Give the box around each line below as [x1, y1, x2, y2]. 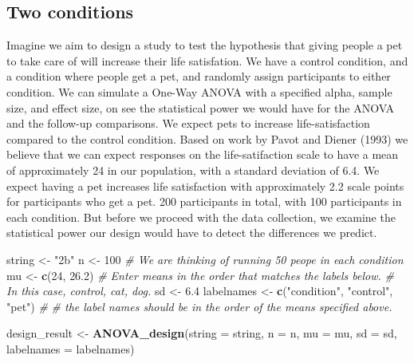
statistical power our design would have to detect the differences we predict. [6, 224, 377, 241]
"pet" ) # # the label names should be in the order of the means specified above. [6, 298, 392, 314]
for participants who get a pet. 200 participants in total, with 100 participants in [6, 193, 402, 210]
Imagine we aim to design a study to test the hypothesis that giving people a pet [6, 37, 403, 53]
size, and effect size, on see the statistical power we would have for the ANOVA [6, 99, 395, 116]
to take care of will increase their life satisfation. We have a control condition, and [6, 52, 408, 69]
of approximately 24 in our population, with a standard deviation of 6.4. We [6, 161, 380, 178]
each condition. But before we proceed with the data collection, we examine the [6, 208, 396, 225]
